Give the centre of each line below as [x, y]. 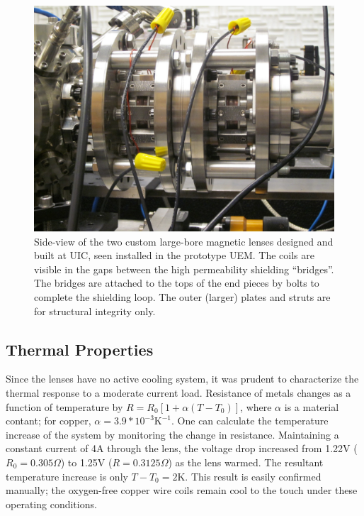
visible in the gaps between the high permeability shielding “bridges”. [184, 269]
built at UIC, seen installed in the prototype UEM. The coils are [175, 255]
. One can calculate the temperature [250, 421]
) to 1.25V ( [86, 462]
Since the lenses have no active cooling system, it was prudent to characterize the [182, 379]
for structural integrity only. [95, 311]
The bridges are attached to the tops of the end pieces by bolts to [177, 283]
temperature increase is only [67, 476]
